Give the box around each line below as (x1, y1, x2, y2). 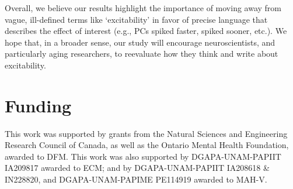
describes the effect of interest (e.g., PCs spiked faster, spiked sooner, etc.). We (5, 25, 287, 37)
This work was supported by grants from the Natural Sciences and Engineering (5, 127, 288, 139)
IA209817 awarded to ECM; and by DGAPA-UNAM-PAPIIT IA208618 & (5, 161, 270, 174)
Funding (5, 93, 72, 117)
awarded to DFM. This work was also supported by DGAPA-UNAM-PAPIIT (5, 150, 281, 162)
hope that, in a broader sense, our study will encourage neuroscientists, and (5, 36, 275, 48)
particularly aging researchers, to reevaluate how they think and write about (5, 47, 278, 60)
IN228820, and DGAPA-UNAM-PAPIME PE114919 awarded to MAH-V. (5, 173, 267, 185)
